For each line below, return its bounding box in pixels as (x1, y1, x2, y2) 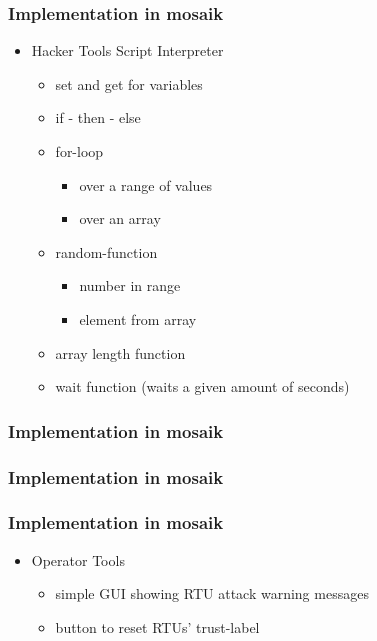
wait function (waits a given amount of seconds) (55, 376, 350, 397)
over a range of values (79, 174, 213, 195)
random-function (55, 241, 158, 262)
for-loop (55, 141, 104, 161)
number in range (79, 275, 181, 296)
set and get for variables (55, 73, 203, 94)
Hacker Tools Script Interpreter (31, 40, 224, 61)
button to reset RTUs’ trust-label (55, 616, 260, 637)
